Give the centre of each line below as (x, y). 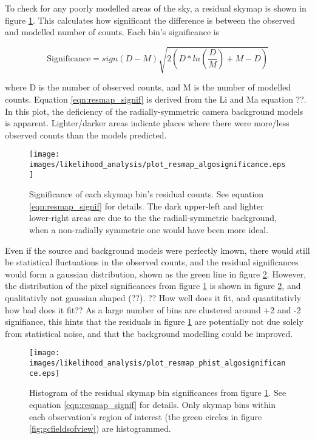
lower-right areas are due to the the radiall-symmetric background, (153, 218)
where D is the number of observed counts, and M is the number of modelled (148, 87)
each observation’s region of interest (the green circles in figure (146, 416)
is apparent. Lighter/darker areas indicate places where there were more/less (147, 123)
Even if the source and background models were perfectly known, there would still (157, 250)
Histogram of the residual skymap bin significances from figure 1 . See (158, 393)
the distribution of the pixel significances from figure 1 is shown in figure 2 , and (153, 286)
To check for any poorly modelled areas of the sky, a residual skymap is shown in (156, 8)
